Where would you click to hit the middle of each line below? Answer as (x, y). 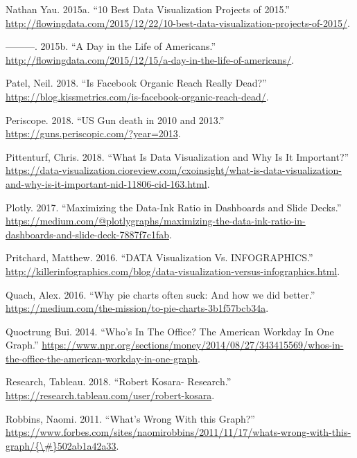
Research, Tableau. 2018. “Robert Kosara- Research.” (119, 381)
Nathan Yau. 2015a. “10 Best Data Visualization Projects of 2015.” (148, 9)
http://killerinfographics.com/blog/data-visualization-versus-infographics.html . (173, 271)
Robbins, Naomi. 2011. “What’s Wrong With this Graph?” (130, 418)
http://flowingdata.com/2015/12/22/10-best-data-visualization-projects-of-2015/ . (178, 23)
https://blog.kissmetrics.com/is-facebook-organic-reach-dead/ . (137, 96)
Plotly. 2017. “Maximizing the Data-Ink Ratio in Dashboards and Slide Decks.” (174, 207)
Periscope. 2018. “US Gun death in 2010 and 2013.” (115, 120)
